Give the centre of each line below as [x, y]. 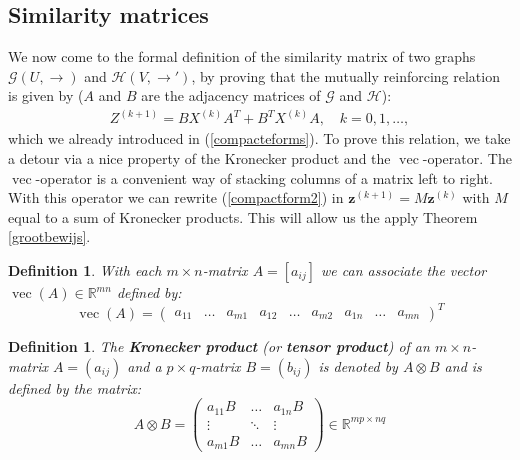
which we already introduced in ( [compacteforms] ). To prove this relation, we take [259, 138]
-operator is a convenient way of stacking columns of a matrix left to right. [264, 177]
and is [463, 365]
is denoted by [358, 365]
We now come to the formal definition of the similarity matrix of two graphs [242, 56]
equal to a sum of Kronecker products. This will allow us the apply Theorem [243, 216]
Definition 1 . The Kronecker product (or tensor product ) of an [219, 346]
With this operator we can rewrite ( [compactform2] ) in [176, 197]
